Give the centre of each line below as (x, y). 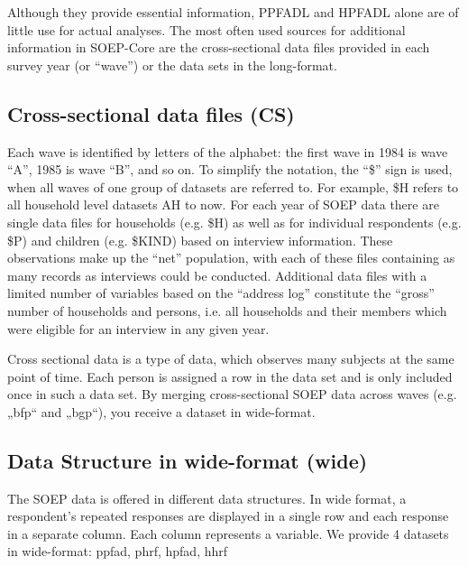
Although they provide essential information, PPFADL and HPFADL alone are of (233, 12)
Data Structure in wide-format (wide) (188, 460)
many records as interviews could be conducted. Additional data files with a (217, 275)
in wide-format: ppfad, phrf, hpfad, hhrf (118, 551)
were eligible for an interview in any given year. (138, 328)
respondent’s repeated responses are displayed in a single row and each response (228, 516)
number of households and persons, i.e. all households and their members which (227, 310)
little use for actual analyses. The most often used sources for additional (206, 29)
